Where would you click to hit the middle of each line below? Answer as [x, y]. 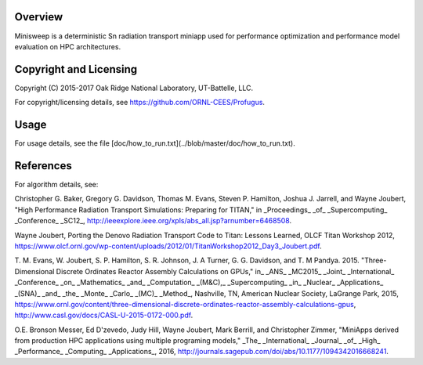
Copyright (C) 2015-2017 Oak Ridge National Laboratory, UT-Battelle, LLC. [134, 88]
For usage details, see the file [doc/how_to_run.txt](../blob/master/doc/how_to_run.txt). [155, 143]
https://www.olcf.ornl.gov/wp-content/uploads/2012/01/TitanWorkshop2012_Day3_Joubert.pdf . [168, 246]
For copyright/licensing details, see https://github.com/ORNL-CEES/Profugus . [140, 103]
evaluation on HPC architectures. [68, 46]
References [43, 166]
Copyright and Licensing [76, 69]
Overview [39, 17]
